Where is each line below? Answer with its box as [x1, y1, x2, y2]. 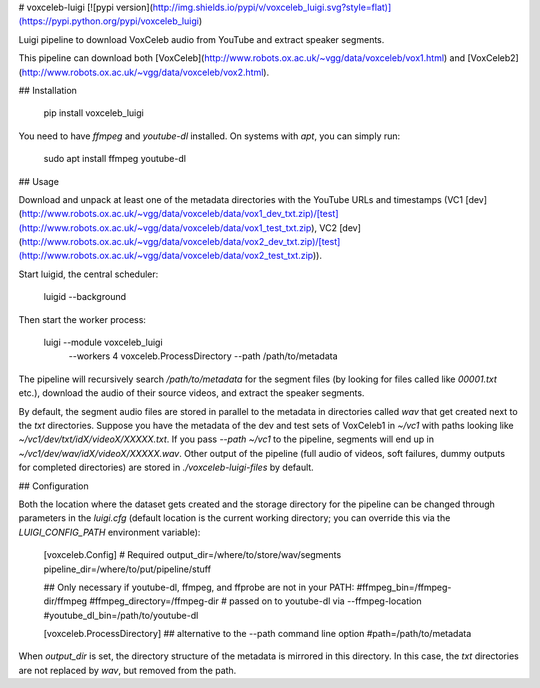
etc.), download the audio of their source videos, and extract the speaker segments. [18, 387, 365, 399]
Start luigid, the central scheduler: [18, 268, 159, 280]
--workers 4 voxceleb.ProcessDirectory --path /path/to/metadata [68, 350, 339, 362]
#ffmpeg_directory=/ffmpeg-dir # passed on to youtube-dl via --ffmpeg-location [89, 595, 422, 607]
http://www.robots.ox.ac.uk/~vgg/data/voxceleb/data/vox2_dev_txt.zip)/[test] [21, 236, 341, 248]
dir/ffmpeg [43, 595, 88, 607]
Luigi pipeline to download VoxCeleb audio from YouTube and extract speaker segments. [18, 33, 385, 45]
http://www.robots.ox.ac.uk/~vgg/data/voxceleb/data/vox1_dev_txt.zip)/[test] [21, 208, 339, 220]
